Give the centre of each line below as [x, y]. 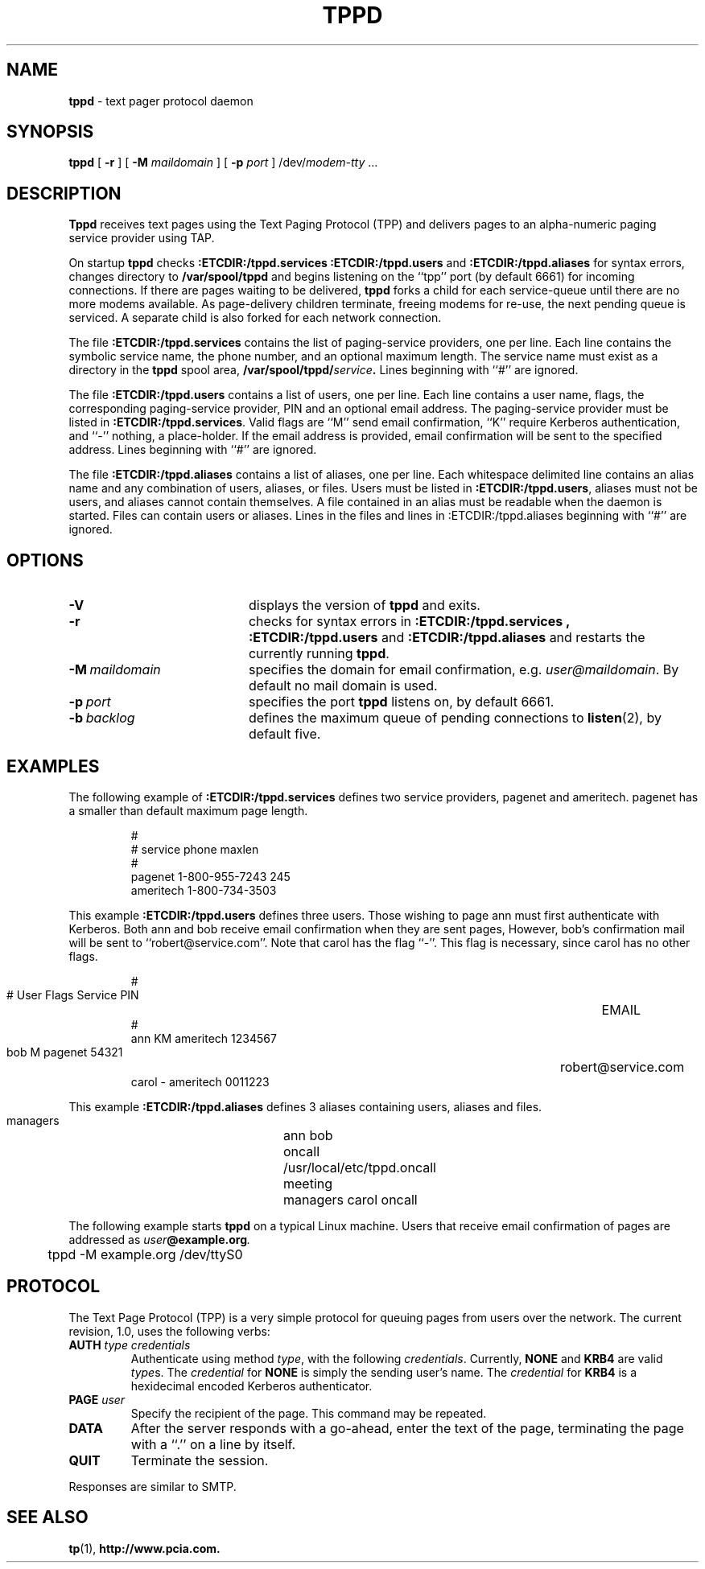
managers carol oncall [350, 1199]
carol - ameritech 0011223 [200, 1081]
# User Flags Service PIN [73, 995]
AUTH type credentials [130, 1345]
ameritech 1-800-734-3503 [204, 890]
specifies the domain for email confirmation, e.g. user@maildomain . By [464, 670]
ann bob [308, 1135]
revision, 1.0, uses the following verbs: [169, 1331]
